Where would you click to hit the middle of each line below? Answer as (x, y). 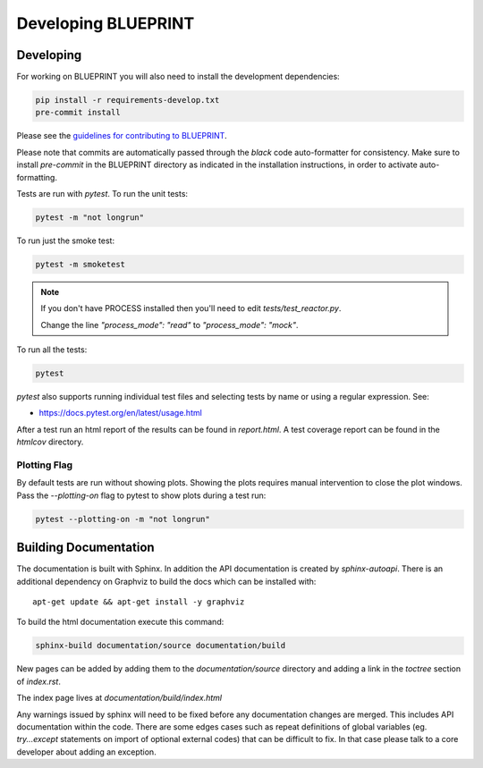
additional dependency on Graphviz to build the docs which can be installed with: (166, 581)
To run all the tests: (52, 350)
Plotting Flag (45, 465)
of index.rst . (39, 681)
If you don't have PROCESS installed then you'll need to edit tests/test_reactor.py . (191, 308)
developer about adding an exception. (86, 752)
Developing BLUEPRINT (106, 23)
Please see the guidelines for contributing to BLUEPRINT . (122, 136)
